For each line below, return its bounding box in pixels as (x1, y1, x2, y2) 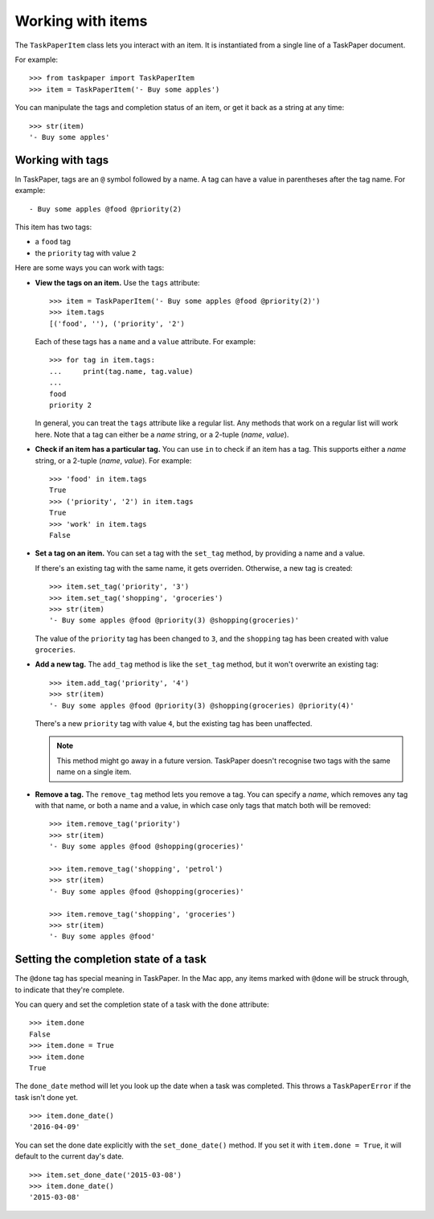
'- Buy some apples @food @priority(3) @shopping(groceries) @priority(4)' (49, 700, 354, 710)
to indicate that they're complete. (14, 985, 125, 995)
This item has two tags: (14, 222, 92, 232)
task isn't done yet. (14, 1092, 78, 1102)
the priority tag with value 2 (35, 248, 137, 257)
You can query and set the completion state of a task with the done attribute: (14, 999, 269, 1009)
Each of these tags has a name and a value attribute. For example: (35, 337, 256, 347)
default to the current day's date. (14, 1151, 125, 1161)
